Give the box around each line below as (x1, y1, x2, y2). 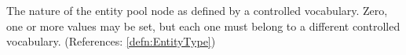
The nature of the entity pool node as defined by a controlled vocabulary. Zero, (6, 2, 388, 18)
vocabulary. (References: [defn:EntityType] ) (6, 33, 216, 49)
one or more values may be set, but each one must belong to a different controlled (6, 17, 401, 34)
